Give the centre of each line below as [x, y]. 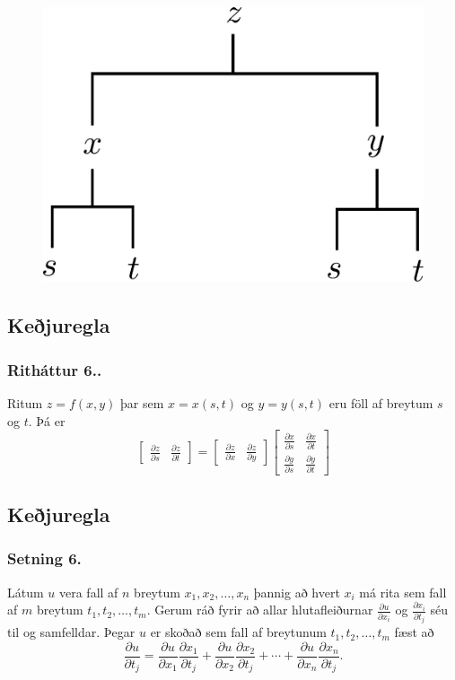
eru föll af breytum [381, 402]
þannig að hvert [297, 592]
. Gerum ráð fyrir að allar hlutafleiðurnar [260, 610]
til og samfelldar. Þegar [71, 632]
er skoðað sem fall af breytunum [238, 632]
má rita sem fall [403, 592]
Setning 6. [44, 558]
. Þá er [47, 420]
